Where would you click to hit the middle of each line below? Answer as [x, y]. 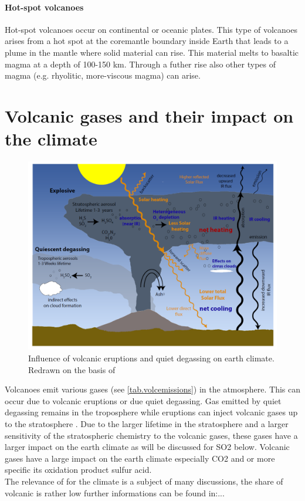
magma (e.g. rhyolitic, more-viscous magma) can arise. [103, 75]
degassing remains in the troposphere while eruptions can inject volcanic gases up [151, 412]
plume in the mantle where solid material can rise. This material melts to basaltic [152, 52]
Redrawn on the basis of [72, 369]
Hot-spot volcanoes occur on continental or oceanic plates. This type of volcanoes [151, 29]
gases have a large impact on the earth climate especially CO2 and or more [140, 458]
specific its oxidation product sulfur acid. [78, 470]
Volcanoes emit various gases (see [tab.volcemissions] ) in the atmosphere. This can [153, 389]
